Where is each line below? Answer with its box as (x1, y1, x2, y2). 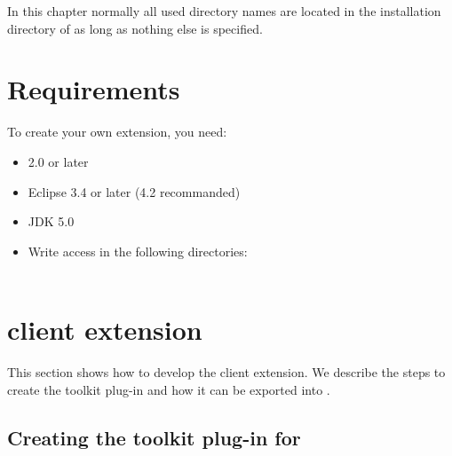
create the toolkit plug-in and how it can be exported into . (7, 380, 330, 398)
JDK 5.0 (28, 212, 75, 231)
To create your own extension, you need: (7, 122, 227, 141)
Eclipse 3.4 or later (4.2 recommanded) (28, 182, 241, 200)
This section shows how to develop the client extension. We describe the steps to (7, 363, 446, 381)
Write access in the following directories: (28, 241, 248, 260)
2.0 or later (28, 152, 89, 170)
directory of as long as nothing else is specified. (7, 19, 263, 37)
